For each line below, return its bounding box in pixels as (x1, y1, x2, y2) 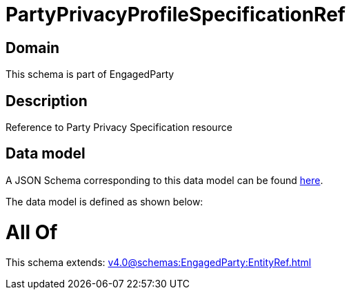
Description (6, 92, 88, 110)
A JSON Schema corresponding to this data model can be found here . (6, 174, 323, 186)
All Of (6, 220, 58, 244)
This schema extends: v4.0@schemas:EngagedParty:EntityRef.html (6, 256, 312, 269)
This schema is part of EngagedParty (6, 68, 174, 81)
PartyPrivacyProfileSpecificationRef (6, 3, 345, 26)
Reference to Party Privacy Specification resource (6, 121, 232, 134)
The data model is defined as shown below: (6, 195, 203, 207)
